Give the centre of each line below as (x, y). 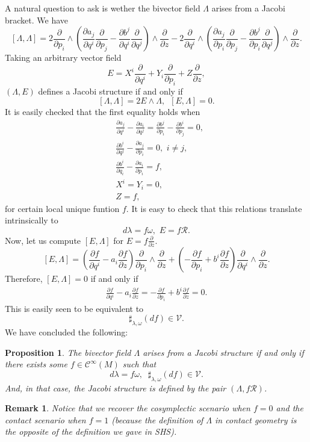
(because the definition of (157, 419)
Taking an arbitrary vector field (63, 58)
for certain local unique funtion (62, 208)
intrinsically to (32, 220)
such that (139, 364)
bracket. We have (37, 20)
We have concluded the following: (67, 332)
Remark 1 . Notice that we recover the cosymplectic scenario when (128, 408)
